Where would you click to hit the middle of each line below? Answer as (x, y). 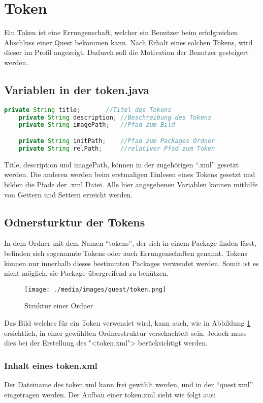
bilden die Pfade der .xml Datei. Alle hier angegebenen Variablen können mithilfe (131, 184)
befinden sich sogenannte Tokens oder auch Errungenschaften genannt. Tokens (126, 253)
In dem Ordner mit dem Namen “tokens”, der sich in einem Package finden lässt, (130, 243)
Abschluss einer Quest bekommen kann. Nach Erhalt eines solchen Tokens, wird (128, 42)
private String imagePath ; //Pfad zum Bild (97, 125)
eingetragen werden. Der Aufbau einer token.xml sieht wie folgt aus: (110, 394)
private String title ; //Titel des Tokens (88, 110)
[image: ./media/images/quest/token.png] (95, 289)
